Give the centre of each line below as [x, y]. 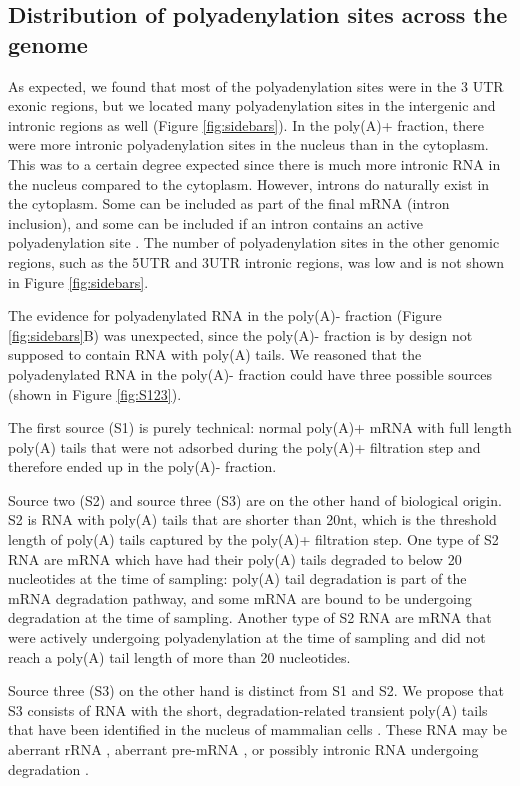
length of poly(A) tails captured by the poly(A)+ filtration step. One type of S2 [253, 539]
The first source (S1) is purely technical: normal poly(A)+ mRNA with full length [260, 427]
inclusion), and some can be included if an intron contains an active [215, 222]
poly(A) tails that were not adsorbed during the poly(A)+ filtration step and [244, 446]
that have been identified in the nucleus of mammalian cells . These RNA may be [257, 729]
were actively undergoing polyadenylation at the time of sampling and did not [247, 637]
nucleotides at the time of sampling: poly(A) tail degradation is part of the [237, 578]
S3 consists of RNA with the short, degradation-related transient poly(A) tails [248, 709]
